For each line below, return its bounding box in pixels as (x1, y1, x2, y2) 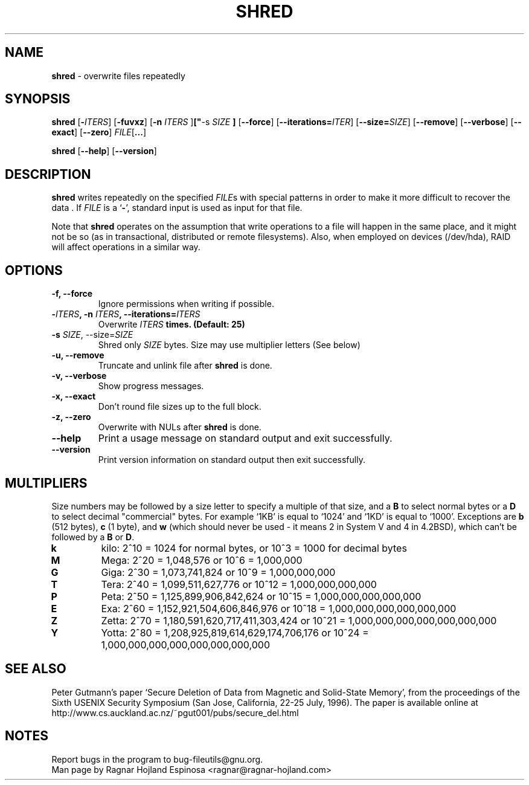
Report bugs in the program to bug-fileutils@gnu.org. (51, 754, 263, 764)
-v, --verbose (51, 370, 107, 381)
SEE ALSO (5, 661, 66, 677)
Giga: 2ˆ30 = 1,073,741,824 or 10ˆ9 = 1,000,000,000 (101, 566, 336, 578)
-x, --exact (51, 391, 96, 402)
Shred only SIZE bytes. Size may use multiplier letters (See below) (98, 340, 361, 351)
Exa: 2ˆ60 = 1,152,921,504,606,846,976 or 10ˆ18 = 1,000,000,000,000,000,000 (101, 602, 457, 615)
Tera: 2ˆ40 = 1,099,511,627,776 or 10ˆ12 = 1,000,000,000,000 (101, 578, 377, 590)
